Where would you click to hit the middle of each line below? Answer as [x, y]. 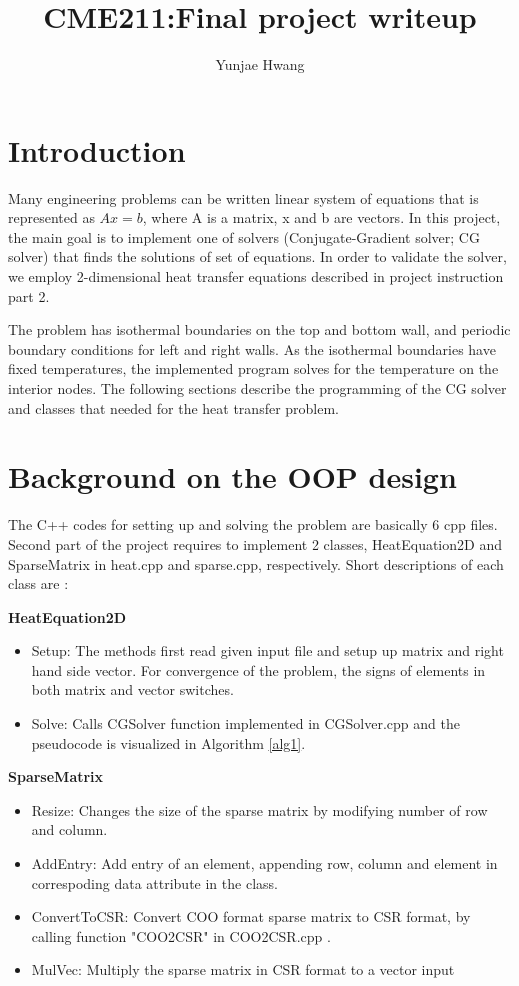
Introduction [97, 149]
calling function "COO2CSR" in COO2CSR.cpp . [181, 935]
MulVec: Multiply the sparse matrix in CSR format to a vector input [243, 969]
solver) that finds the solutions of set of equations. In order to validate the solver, [257, 256]
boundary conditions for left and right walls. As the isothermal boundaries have [252, 348]
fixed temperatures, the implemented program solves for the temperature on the [253, 368]
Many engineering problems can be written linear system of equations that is [243, 197]
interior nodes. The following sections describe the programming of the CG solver [257, 388]
